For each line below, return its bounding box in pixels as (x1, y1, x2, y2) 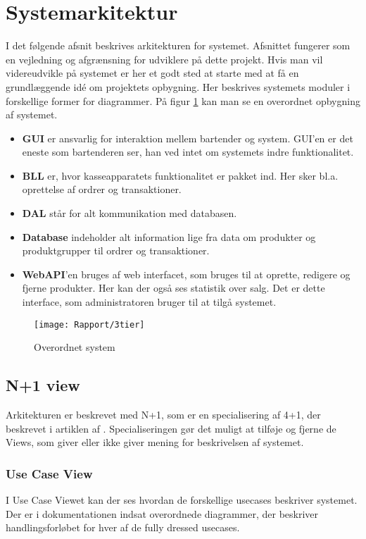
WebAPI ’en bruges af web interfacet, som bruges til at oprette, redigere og (22, 266, 351, 281)
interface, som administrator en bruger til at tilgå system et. (22, 295, 277, 309)
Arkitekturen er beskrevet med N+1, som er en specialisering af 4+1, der (6, 407, 321, 422)
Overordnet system (34, 340, 115, 354)
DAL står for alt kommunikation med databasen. (22, 206, 237, 221)
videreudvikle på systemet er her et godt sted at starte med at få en (6, 66, 299, 80)
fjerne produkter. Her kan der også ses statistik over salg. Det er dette (22, 280, 325, 295)
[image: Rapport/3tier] (34, 319, 145, 330)
